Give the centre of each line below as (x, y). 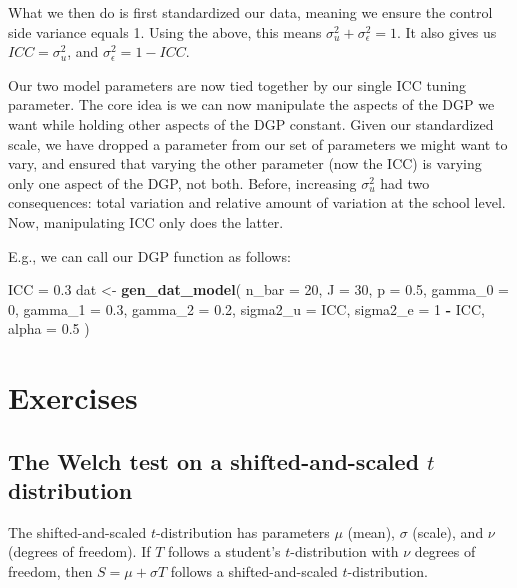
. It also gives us (446, 31)
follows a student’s (224, 551)
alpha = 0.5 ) (49, 328)
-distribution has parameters (242, 531)
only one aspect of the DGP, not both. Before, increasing (182, 182)
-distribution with (344, 551)
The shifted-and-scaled (77, 531)
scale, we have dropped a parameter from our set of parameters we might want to (258, 143)
